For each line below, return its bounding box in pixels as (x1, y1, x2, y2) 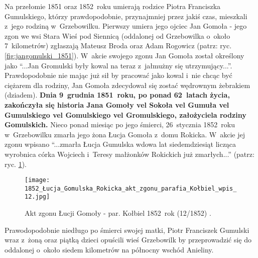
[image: (25, 177, 50, 184)
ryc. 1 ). (5, 158, 27, 169)
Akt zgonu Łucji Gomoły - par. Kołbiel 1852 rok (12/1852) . (25, 208, 211, 218)
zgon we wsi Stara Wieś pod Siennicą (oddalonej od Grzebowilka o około (5, 30, 230, 41)
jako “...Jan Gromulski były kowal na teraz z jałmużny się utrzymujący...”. (5, 60, 232, 70)
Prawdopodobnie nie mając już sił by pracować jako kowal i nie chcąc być (5, 70, 232, 80)
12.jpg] (25, 193, 50, 201)
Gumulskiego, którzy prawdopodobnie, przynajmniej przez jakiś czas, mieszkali (5, 11, 247, 21)
